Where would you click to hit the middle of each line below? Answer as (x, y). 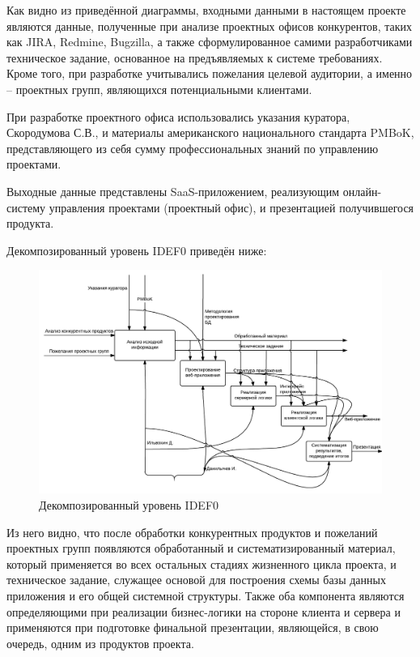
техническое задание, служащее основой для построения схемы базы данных (196, 580)
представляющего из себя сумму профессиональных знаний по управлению (193, 148)
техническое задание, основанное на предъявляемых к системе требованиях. (195, 57)
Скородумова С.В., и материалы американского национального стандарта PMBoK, (210, 132)
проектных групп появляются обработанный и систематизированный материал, (201, 548)
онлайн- (362, 191)
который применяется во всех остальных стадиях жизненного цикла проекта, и (202, 563)
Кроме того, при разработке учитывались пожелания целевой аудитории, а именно (210, 73)
